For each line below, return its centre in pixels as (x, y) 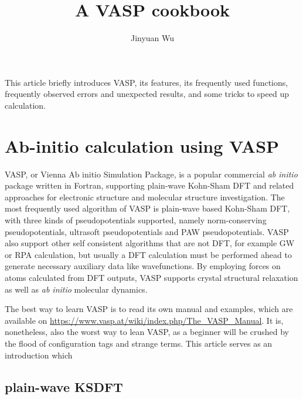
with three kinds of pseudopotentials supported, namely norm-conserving (136, 220)
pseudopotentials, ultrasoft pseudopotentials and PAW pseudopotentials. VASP (147, 231)
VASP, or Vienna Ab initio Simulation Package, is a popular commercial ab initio (151, 174)
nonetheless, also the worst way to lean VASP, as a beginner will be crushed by (147, 332)
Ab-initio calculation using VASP (142, 145)
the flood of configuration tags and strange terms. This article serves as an (139, 343)
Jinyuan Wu (152, 38)
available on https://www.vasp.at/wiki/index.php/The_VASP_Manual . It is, (144, 320)
